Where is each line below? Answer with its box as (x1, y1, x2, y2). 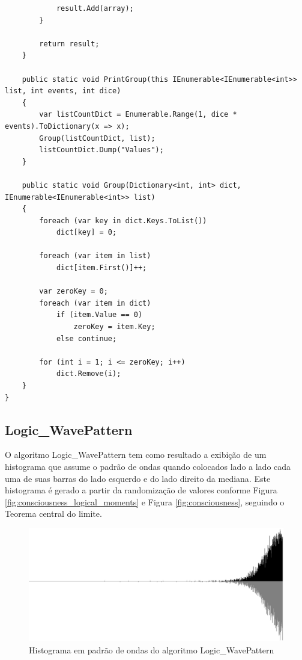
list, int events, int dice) (5, 87, 121, 96)
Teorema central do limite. (5, 507, 102, 520)
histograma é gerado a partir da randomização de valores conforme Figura (5, 484, 277, 496)
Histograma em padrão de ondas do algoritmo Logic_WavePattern (29, 643, 274, 656)
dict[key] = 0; (56, 228, 117, 237)
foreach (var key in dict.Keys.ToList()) (39, 216, 207, 225)
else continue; (56, 334, 117, 343)
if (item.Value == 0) (56, 310, 143, 319)
